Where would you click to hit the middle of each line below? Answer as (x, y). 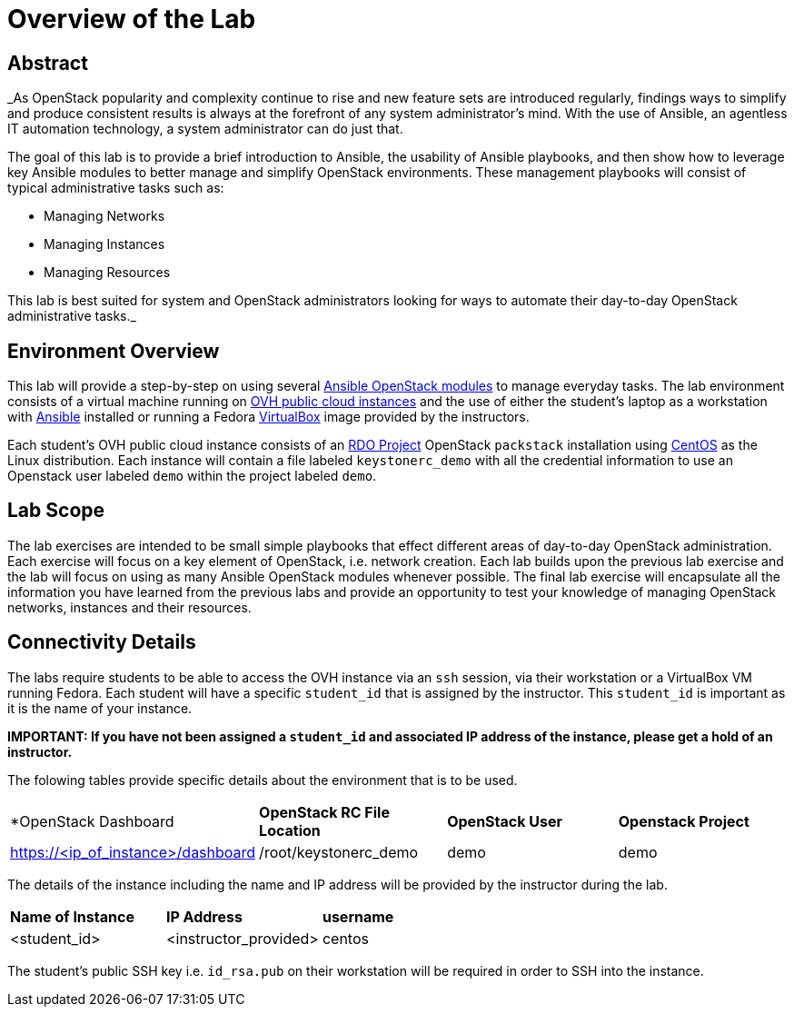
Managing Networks (104, 216)
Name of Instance (72, 916)
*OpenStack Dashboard (92, 821)
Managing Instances (104, 244)
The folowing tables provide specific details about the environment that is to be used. (263, 780)
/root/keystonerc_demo (339, 852)
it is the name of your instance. (100, 708)
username (358, 916)
